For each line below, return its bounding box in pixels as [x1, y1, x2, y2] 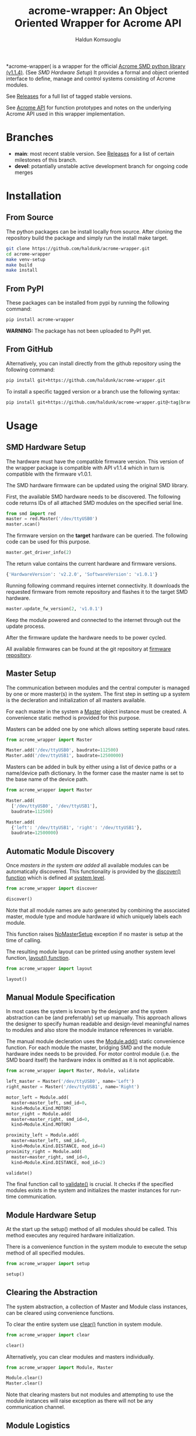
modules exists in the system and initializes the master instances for [6, 1187, 170, 1194]
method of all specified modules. [6, 1249, 85, 1257]
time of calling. [6, 936, 42, 943]
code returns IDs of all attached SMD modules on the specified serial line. [6, 499, 183, 506]
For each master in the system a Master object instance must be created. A [6, 707, 187, 715]
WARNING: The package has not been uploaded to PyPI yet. [6, 327, 152, 334]
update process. [6, 623, 45, 630]
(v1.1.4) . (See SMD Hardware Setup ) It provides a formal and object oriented [6, 69, 189, 76]
